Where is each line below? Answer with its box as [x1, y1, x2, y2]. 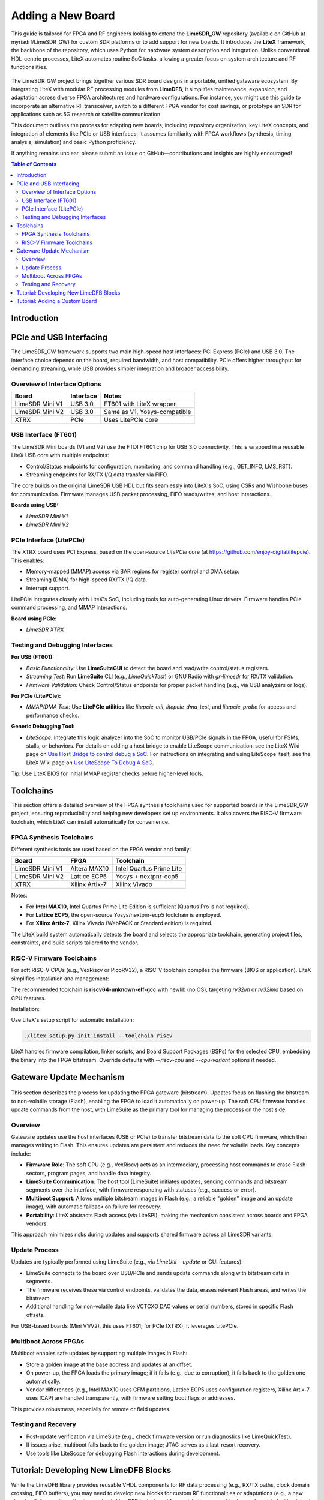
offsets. [26, 1311, 45, 1318]
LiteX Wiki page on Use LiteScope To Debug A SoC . [26, 759, 154, 766]
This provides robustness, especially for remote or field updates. [11, 1405, 171, 1412]
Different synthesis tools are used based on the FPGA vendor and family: [11, 845, 191, 853]
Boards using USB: [11, 502, 59, 509]
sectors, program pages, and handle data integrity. [26, 1169, 152, 1177]
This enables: [11, 557, 44, 564]
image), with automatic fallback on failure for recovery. [26, 1203, 161, 1210]
